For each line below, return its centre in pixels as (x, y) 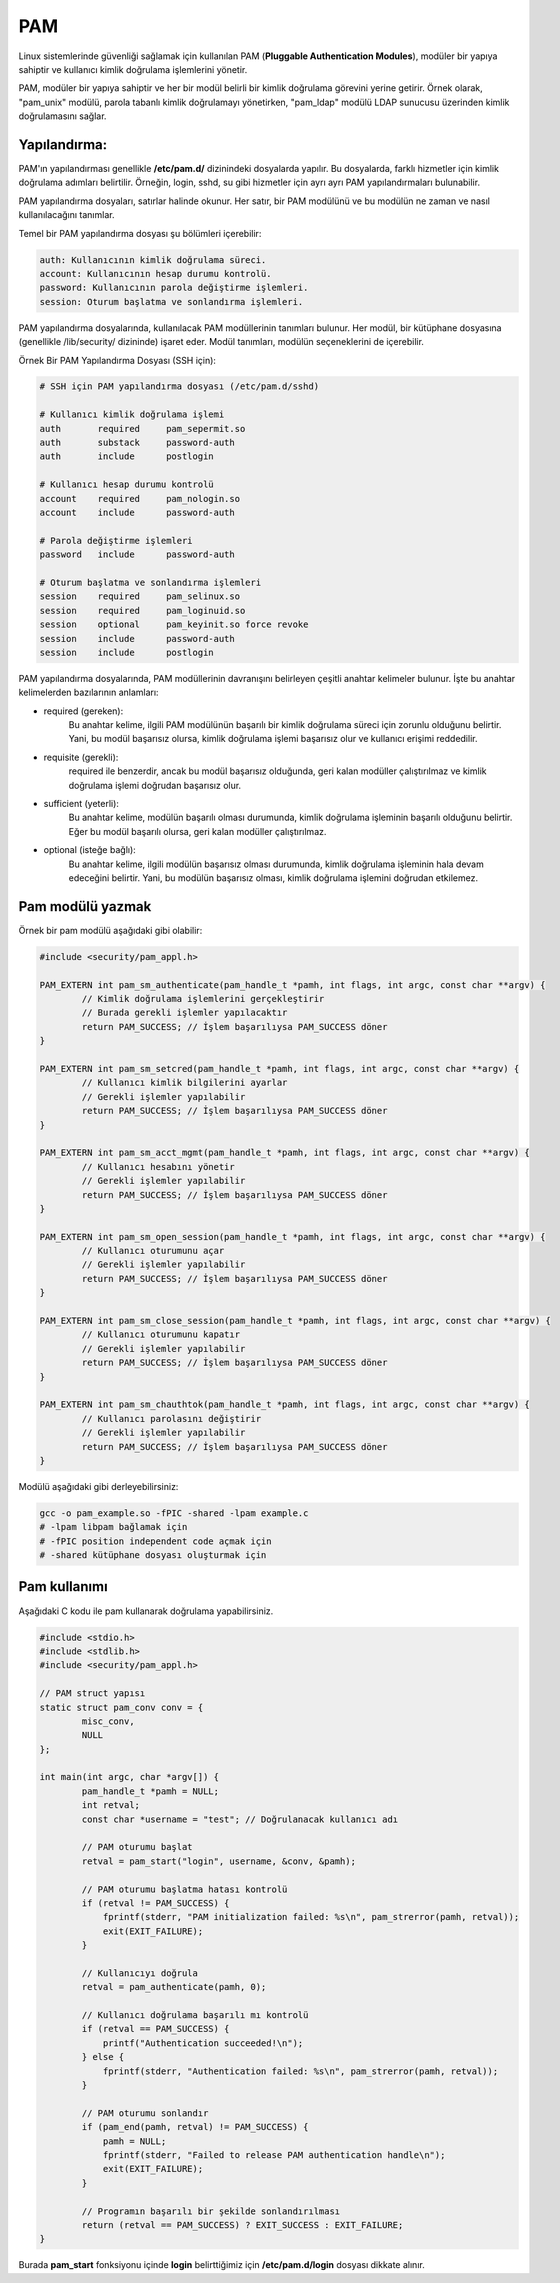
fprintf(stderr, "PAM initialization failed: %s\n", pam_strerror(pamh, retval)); (311, 1917)
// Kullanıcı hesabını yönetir (158, 1166)
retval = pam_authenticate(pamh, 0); (174, 1987)
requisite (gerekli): (81, 757)
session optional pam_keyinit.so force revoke (174, 624)
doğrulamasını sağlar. (62, 116)
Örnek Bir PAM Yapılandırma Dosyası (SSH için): (117, 360)
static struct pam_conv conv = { (121, 1707)
